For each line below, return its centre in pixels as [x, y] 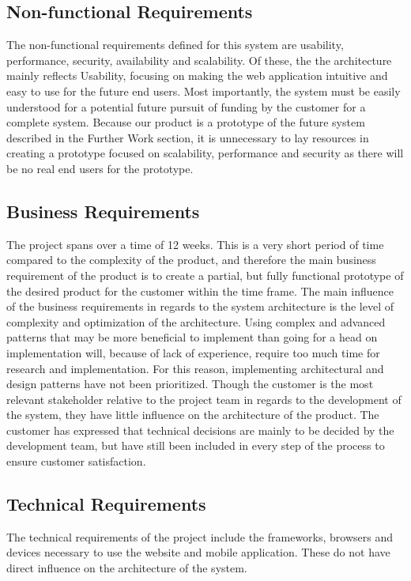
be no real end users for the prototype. [100, 168]
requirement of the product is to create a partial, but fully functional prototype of [205, 275]
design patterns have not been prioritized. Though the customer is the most [190, 384]
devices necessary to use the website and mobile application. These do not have [198, 552]
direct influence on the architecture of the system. [127, 568]
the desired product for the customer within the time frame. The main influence [200, 290]
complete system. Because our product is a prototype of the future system [186, 122]
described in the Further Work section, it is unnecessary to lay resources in [188, 137]
